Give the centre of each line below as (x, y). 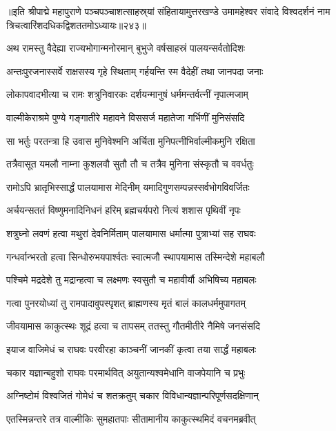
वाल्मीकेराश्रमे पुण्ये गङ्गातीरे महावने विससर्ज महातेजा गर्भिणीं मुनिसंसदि (126, 117)
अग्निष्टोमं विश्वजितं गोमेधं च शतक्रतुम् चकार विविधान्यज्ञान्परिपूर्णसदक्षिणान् (132, 395)
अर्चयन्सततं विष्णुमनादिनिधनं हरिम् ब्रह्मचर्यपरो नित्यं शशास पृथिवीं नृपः (123, 210)
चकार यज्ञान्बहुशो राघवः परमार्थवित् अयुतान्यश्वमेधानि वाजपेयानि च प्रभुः (126, 372)
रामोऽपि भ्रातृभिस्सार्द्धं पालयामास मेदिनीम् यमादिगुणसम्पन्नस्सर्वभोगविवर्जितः (128, 187)
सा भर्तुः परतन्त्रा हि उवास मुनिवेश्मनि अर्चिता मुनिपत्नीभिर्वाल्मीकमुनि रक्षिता (131, 140)
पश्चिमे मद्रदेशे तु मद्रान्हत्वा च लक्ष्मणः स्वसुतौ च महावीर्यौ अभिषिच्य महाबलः (131, 280)
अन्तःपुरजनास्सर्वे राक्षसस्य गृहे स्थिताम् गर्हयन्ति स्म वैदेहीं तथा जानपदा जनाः (135, 71)
